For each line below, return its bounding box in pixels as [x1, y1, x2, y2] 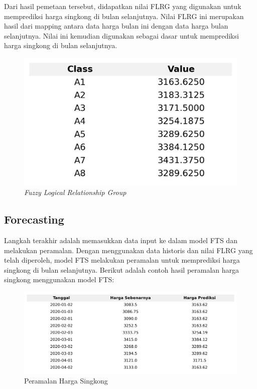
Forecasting [4, 212, 64, 227]
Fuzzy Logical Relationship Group [24, 187, 126, 198]
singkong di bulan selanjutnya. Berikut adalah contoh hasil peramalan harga [4, 264, 239, 275]
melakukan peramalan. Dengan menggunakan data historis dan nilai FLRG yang [4, 245, 253, 255]
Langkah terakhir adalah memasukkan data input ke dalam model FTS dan [4, 235, 237, 245]
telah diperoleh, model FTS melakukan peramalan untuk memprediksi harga [4, 255, 240, 265]
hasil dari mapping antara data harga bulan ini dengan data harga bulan [4, 21, 228, 31]
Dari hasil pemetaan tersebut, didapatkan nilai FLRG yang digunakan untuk [4, 1, 241, 11]
